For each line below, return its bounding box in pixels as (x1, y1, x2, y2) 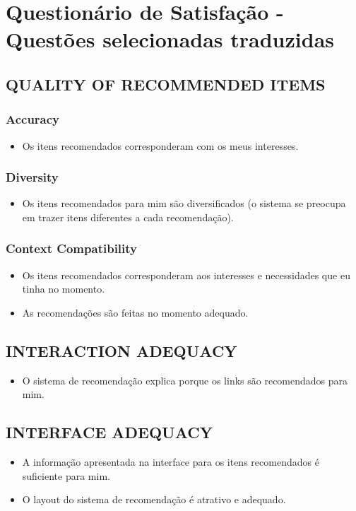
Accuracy (6, 110, 60, 128)
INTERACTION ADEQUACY (6, 339, 237, 361)
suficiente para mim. (22, 468, 110, 483)
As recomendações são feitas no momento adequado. (22, 305, 249, 319)
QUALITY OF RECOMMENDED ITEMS (6, 73, 326, 95)
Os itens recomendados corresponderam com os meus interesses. (22, 138, 299, 153)
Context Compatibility (6, 240, 138, 257)
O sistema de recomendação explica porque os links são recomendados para (22, 372, 348, 387)
